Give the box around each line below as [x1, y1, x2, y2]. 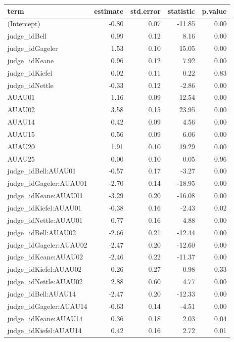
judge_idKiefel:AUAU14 [7, 325, 82, 336]
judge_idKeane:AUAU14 [7, 313, 83, 323]
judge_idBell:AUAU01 [7, 166, 76, 176]
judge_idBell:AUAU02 [7, 227, 76, 237]
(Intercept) [7, 18, 41, 29]
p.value [202, 5, 227, 16]
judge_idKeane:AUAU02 [7, 252, 83, 262]
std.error [130, 5, 161, 16]
